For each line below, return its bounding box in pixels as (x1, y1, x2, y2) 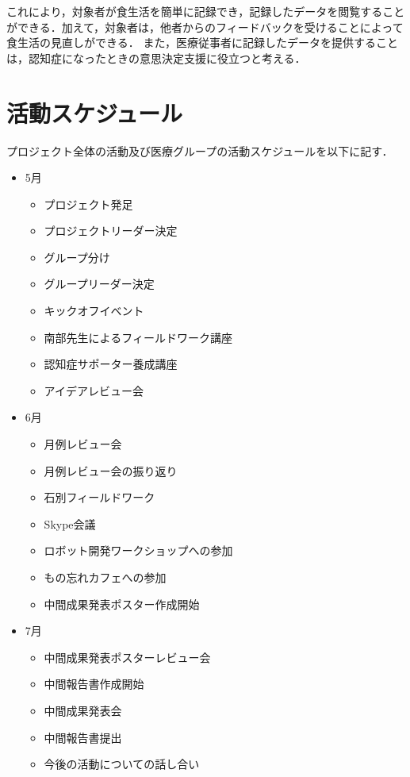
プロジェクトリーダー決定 (44, 222, 178, 239)
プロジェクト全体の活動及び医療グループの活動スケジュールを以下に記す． (6, 142, 393, 159)
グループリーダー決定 (44, 275, 155, 292)
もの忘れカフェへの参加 (44, 569, 167, 585)
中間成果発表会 (44, 702, 122, 718)
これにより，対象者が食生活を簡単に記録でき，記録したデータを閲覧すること (6, 3, 405, 19)
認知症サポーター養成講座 (44, 356, 178, 372)
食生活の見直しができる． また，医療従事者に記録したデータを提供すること (6, 34, 399, 51)
